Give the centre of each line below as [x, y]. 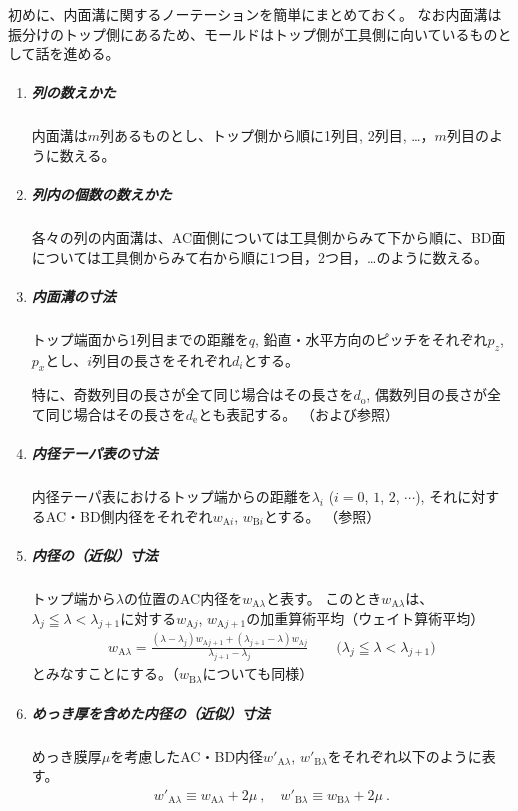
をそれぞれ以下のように [404, 755]
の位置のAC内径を [183, 597]
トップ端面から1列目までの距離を [140, 338]
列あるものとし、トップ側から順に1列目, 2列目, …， [267, 135]
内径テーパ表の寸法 [94, 453]
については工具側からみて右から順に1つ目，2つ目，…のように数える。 [260, 256]
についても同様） [258, 673]
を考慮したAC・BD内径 [187, 755]
